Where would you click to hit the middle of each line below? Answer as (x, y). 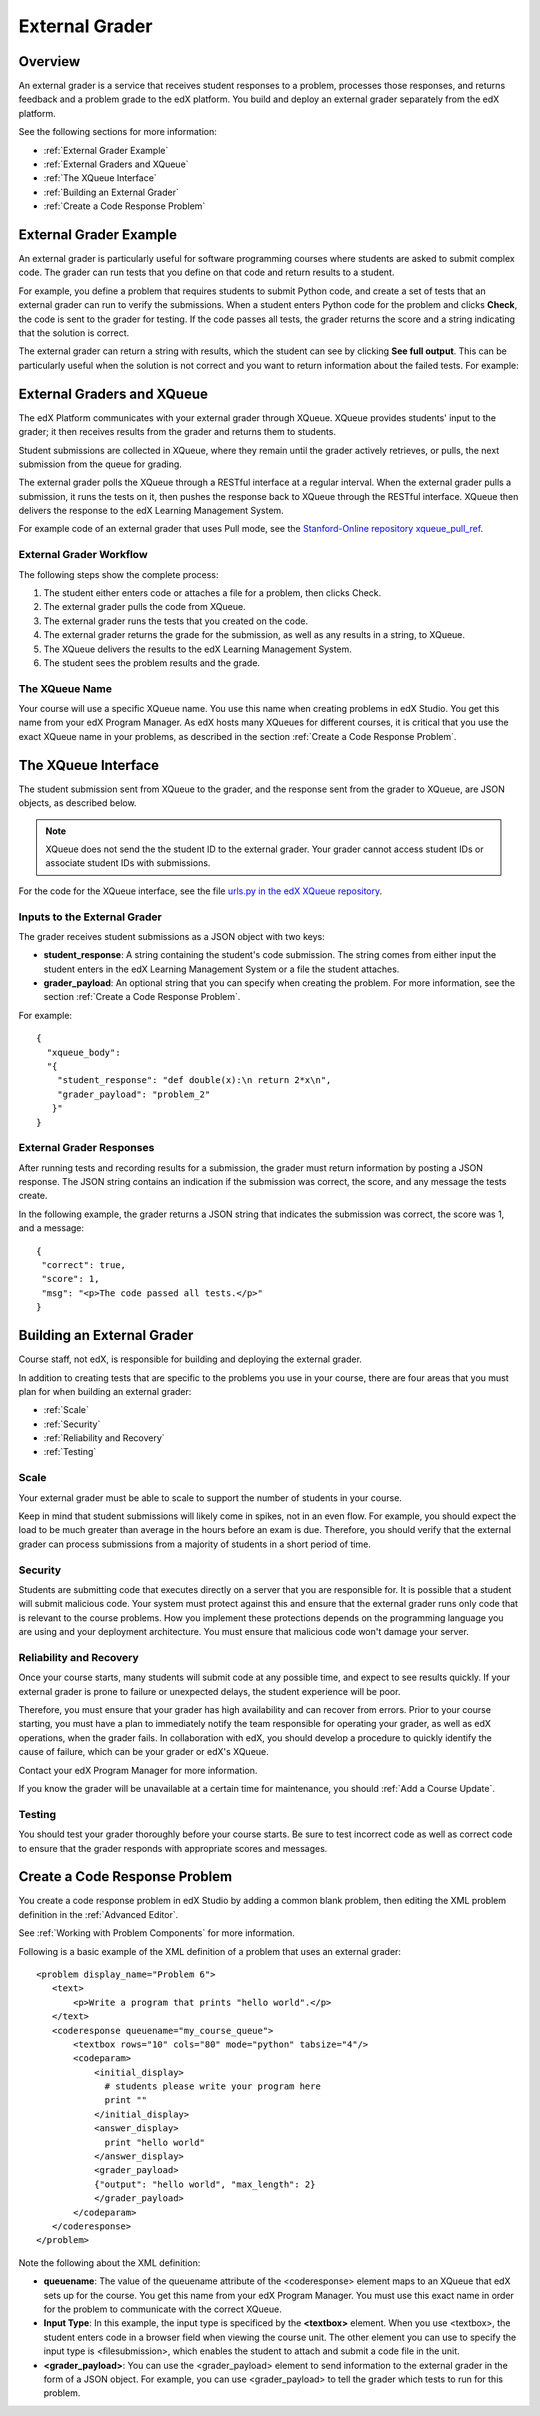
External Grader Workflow (83, 555)
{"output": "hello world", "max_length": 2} (204, 2184)
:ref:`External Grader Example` (106, 150)
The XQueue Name (65, 688)
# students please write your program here (213, 2086)
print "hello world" (154, 2142)
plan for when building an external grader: (105, 1391)
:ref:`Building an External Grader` (111, 192)
